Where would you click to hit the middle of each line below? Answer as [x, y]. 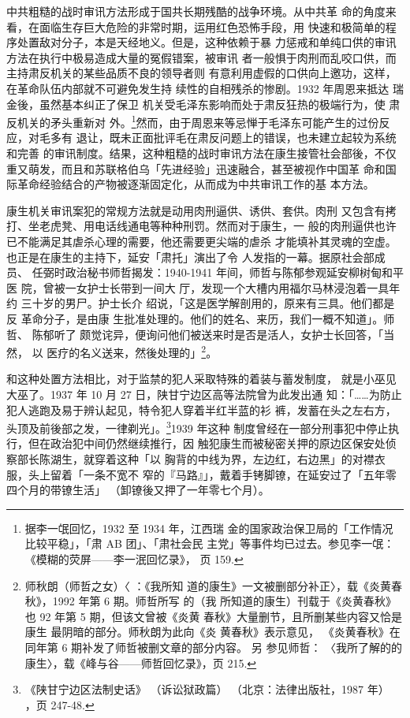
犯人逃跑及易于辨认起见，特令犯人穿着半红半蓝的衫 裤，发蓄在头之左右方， [201, 409]
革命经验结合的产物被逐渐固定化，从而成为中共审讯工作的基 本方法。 [196, 184]
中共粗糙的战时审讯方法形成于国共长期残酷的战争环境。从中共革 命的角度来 [201, 11]
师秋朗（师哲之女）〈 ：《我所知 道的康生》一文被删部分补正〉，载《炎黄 [208, 585]
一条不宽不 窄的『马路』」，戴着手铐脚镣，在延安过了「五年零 [240, 474]
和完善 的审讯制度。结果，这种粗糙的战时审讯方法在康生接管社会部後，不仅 [201, 153]
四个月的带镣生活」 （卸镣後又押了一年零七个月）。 [138, 490]
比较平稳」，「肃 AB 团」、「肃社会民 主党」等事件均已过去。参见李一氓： [210, 543]
